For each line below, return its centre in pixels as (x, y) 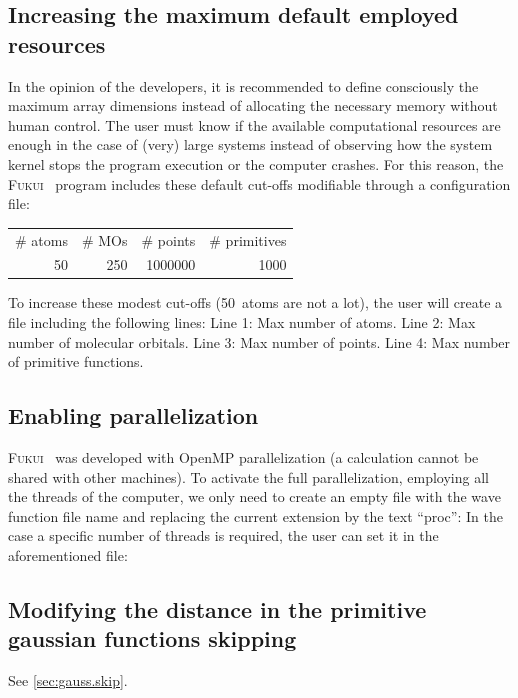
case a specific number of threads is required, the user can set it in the (223, 535)
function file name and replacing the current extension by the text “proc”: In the (255, 515)
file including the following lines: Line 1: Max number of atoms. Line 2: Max (242, 322)
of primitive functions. (76, 361)
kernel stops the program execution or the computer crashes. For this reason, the (256, 163)
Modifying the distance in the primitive (217, 608)
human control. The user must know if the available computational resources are (254, 124)
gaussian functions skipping (152, 638)
